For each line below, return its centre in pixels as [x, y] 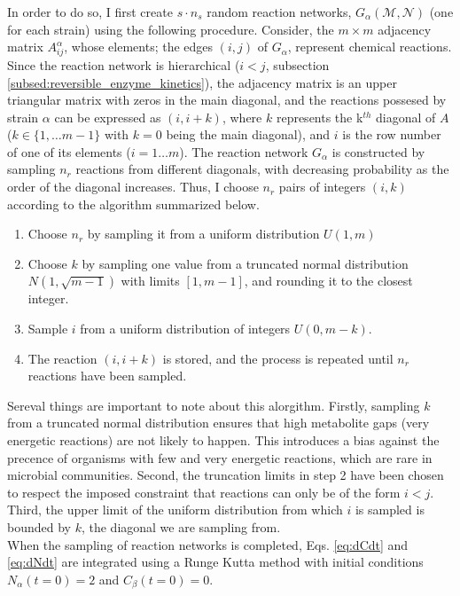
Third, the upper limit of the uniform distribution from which [175, 510]
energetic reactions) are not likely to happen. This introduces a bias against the [223, 440]
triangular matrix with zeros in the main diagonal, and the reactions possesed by [227, 100]
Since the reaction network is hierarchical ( [124, 64]
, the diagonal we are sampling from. [181, 526]
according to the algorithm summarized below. [133, 204]
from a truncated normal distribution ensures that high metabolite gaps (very [218, 423]
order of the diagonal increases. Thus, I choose [133, 187]
